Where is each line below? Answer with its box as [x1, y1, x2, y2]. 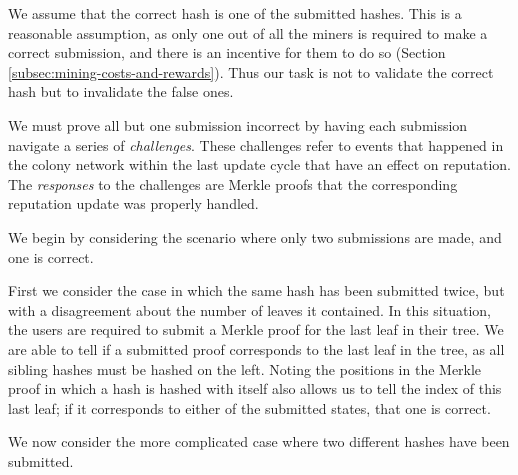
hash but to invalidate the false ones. [8, 81, 234, 102]
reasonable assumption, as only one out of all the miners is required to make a [8, 22, 488, 43]
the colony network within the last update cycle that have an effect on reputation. [8, 154, 511, 175]
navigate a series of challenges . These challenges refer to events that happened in [8, 134, 504, 155]
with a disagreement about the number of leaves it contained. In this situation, [8, 299, 491, 320]
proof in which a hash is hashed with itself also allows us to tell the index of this [8, 378, 502, 399]
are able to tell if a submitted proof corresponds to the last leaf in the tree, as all [8, 338, 505, 359]
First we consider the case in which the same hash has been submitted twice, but [8, 280, 505, 301]
